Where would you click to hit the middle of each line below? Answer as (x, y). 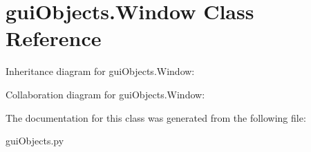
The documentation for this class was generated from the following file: (156, 117)
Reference (54, 38)
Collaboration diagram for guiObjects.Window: (105, 94)
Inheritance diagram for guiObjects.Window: (100, 71)
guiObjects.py (35, 141)
